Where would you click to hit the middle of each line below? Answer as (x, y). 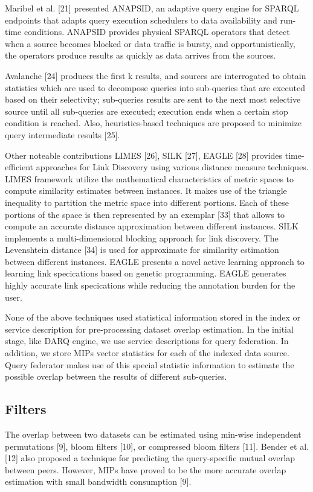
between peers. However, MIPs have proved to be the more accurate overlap (146, 469)
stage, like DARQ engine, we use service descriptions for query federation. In (147, 341)
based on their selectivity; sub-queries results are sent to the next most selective (153, 99)
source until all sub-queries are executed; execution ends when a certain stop (147, 111)
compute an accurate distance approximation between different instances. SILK (152, 226)
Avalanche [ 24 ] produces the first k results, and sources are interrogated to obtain (156, 75)
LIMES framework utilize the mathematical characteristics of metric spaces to (150, 178)
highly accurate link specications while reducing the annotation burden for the (150, 285)
